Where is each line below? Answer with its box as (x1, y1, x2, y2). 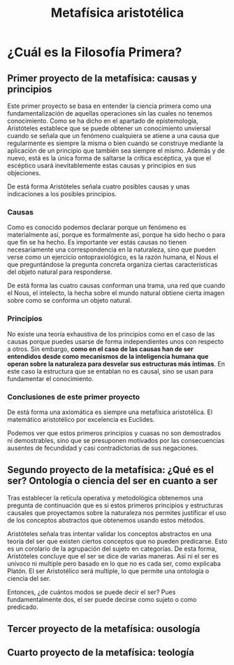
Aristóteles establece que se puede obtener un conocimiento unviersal (7, 124, 211, 132)
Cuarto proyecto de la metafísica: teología (7, 647, 194, 659)
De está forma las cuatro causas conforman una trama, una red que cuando (7, 282, 226, 290)
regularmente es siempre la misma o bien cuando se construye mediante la (7, 139, 224, 147)
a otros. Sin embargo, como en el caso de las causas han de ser (7, 345, 193, 353)
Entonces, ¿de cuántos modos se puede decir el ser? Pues (7, 587, 176, 596)
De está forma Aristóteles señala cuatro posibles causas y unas (7, 182, 190, 191)
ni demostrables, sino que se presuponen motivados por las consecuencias (7, 436, 225, 444)
